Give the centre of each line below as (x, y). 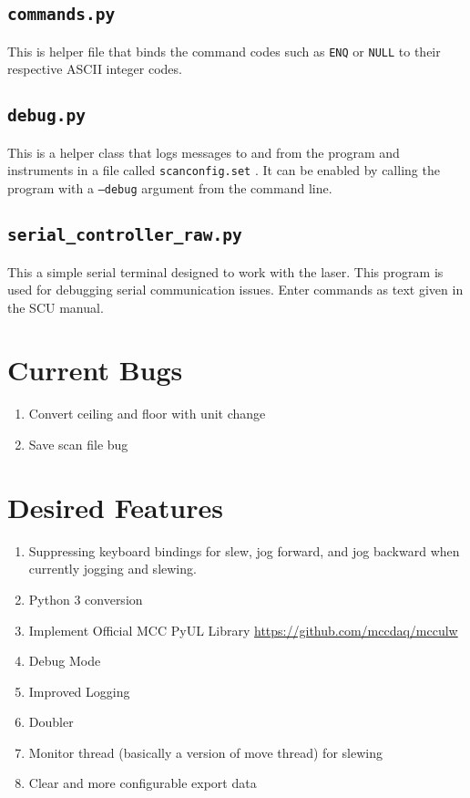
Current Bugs (95, 370)
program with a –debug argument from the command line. (170, 188)
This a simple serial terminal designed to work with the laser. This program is (225, 271)
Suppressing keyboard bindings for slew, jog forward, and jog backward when (244, 550)
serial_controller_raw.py (125, 235)
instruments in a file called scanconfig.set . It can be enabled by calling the (224, 170)
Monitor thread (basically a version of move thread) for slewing (205, 752)
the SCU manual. (56, 307)
